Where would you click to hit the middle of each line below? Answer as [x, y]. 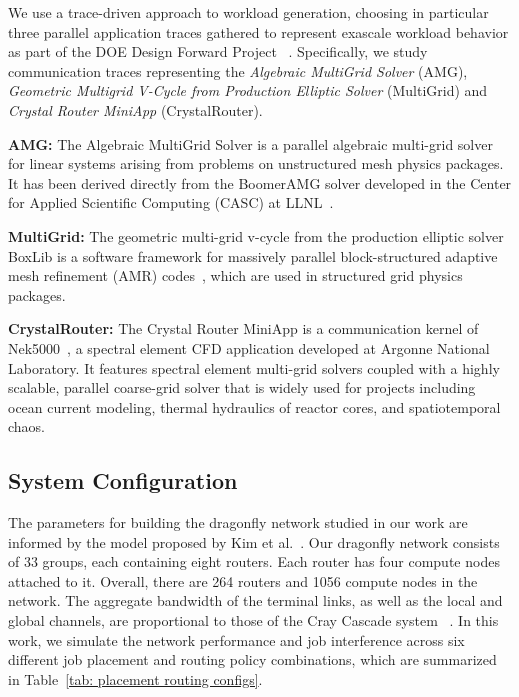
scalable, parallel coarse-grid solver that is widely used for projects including [242, 387]
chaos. [27, 426]
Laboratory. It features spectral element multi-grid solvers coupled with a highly [254, 367]
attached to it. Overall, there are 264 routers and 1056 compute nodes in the [243, 580]
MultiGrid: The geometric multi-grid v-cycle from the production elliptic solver [256, 235]
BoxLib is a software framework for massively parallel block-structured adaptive [253, 255]
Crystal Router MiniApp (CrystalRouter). [135, 109]
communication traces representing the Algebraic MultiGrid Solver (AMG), [238, 70]
